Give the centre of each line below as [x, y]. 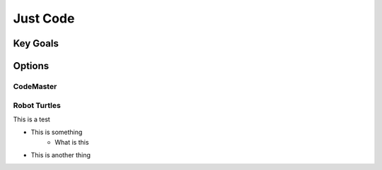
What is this [72, 142]
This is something [57, 132]
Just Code [44, 18]
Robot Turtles [37, 105]
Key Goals [36, 43]
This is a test [32, 119]
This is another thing [61, 155]
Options [31, 66]
